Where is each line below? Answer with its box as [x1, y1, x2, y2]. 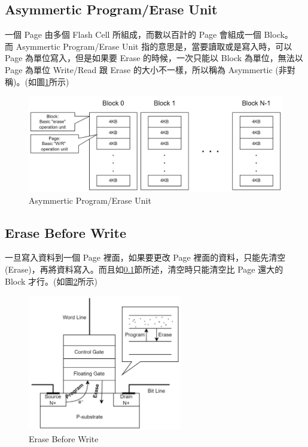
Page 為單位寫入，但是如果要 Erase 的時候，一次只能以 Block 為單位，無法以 [5, 52, 303, 64]
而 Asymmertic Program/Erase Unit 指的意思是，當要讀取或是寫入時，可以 [5, 40, 292, 52]
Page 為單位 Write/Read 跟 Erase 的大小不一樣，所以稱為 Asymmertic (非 [5, 63, 287, 75]
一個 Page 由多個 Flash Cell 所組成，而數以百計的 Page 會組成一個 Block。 [5, 28, 293, 41]
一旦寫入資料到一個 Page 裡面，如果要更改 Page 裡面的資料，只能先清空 [5, 251, 286, 264]
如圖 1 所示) [28, 75, 69, 87]
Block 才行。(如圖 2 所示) [5, 274, 97, 287]
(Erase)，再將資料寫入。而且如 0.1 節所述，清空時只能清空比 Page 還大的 [5, 262, 283, 275]
